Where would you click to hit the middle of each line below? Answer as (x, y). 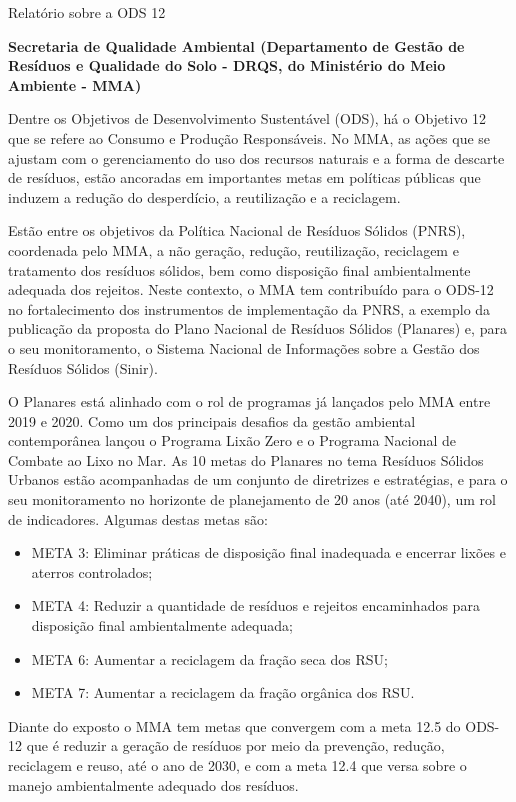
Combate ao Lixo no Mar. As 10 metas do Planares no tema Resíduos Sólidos (246, 459)
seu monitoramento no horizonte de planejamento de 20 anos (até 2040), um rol (252, 499)
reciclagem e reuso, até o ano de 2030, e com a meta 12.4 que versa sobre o (237, 765)
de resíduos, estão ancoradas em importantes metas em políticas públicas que (244, 177)
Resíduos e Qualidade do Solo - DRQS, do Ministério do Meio (227, 65)
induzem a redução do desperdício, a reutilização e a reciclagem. (204, 196)
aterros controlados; (92, 571)
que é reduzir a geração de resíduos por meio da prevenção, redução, (235, 745)
